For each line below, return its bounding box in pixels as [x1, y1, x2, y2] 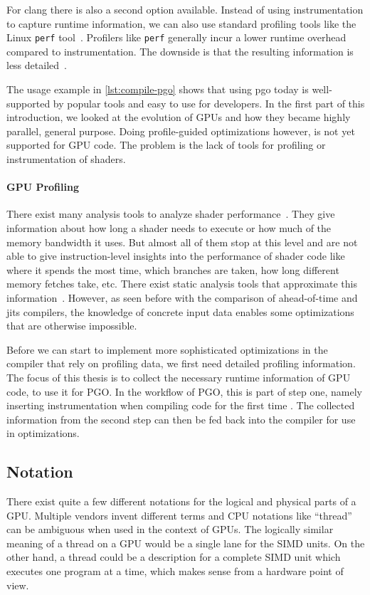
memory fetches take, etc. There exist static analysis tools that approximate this [6, 276, 357, 291]
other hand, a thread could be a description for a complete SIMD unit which [6, 549, 341, 564]
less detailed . [6, 58, 67, 73]
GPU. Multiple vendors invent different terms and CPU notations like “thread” [6, 507, 352, 522]
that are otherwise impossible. [6, 318, 137, 333]
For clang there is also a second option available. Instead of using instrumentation [6, 2, 364, 16]
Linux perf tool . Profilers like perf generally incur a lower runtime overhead [6, 30, 347, 45]
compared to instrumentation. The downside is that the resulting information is [6, 43, 354, 58]
